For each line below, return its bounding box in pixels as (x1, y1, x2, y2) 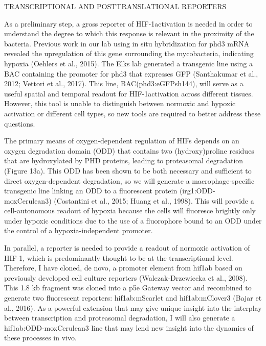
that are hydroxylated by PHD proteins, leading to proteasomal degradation (4, 155, 243, 166)
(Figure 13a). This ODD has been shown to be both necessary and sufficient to (4, 165, 252, 176)
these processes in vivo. (4, 332, 77, 343)
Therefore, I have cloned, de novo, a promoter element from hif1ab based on (4, 262, 242, 273)
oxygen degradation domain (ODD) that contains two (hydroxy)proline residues (4, 145, 254, 156)
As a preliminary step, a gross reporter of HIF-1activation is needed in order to (4, 18, 253, 29)
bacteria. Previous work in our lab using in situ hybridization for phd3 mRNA (4, 38, 250, 48)
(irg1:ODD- (179, 185, 215, 196)
